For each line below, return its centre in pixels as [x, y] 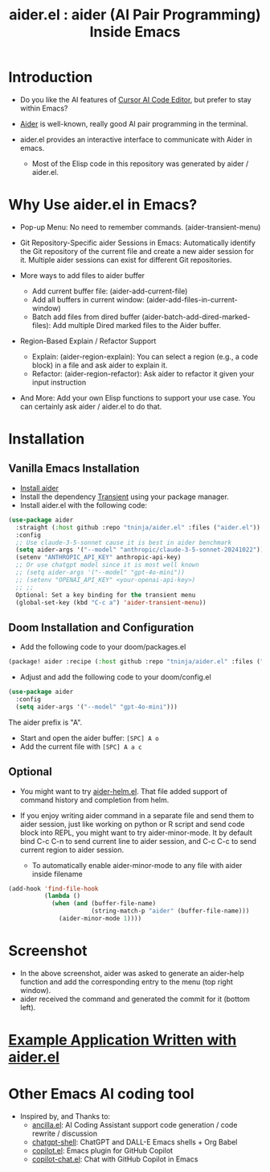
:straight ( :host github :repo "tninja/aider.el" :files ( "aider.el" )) [138, 527]
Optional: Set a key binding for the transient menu [106, 595]
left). [28, 1007]
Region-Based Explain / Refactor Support [88, 341]
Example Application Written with [123, 1040]
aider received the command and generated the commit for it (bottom [135, 999]
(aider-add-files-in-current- [192, 299]
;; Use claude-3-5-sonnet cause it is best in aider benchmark [123, 542]
